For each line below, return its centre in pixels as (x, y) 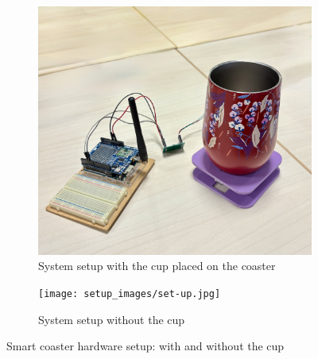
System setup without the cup (112, 319)
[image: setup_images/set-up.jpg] (130, 293)
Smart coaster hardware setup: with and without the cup (145, 346)
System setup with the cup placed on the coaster (157, 266)
